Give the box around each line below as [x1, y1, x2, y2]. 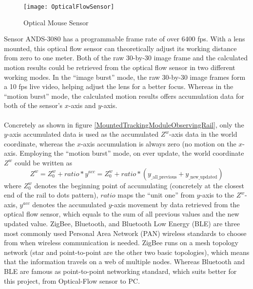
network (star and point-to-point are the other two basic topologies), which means [4, 247, 250, 257]
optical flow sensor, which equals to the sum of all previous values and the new [4, 209, 239, 219]
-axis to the [200, 190, 234, 200]
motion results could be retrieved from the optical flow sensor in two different [4, 62, 235, 72]
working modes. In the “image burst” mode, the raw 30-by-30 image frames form [4, 72, 246, 82]
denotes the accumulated [32, 199, 106, 209]
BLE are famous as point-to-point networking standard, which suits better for [4, 266, 237, 276]
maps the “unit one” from [117, 190, 195, 200]
